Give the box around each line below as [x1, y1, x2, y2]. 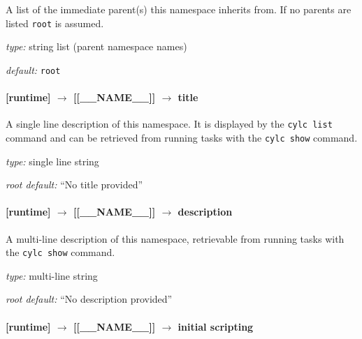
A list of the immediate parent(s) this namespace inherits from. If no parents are [6, 2, 352, 16]
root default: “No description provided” [6, 292, 173, 306]
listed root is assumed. [6, 15, 104, 30]
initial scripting [178, 319, 254, 333]
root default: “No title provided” [6, 177, 143, 192]
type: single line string [6, 153, 99, 168]
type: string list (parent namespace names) [6, 39, 187, 54]
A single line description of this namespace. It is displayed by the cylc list [6, 116, 333, 131]
